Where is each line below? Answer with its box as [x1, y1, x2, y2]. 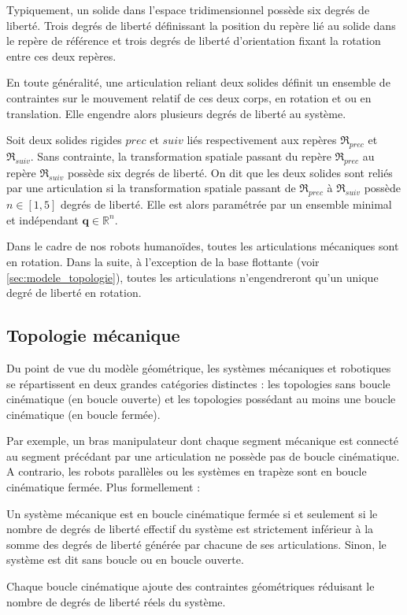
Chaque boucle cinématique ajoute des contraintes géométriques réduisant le [6, 578, 375, 595]
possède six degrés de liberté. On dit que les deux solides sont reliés [67, 164, 393, 180]
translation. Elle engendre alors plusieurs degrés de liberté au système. [6, 105, 346, 121]
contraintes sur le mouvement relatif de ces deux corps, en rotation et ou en [6, 89, 372, 106]
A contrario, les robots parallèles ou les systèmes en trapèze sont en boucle [6, 463, 367, 480]
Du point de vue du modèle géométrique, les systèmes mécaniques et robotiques [6, 359, 391, 376]
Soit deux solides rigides [6, 132, 122, 148]
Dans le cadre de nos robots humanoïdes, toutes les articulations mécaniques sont [6, 238, 399, 254]
